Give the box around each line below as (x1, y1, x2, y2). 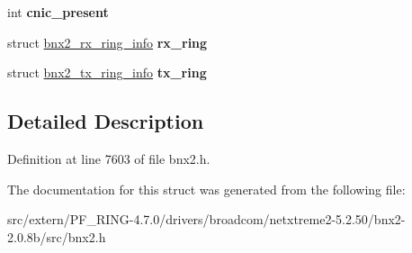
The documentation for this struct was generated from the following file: (7, 179, 406, 198)
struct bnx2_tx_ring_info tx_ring (7, 63, 207, 82)
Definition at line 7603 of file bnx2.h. (7, 149, 210, 167)
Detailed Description (7, 107, 204, 135)
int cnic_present (7, 3, 109, 21)
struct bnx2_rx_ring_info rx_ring (7, 32, 208, 51)
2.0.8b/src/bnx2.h (7, 227, 106, 246)
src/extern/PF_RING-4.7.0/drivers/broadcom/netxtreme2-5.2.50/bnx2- (7, 210, 406, 229)
